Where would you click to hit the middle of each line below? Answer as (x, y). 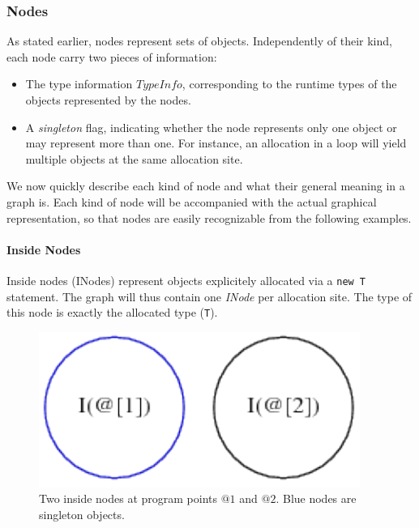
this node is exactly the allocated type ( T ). (112, 312)
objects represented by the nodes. (108, 100)
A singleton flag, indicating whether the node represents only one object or (211, 127)
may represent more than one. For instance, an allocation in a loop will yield (216, 143)
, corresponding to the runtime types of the (289, 84)
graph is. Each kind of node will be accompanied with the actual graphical (192, 201)
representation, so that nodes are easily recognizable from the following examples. (209, 217)
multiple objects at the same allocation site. (134, 158)
